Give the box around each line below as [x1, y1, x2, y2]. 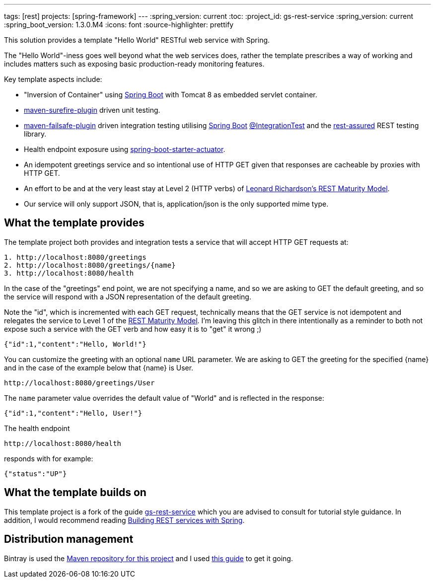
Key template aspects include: [4, 75, 102, 83]
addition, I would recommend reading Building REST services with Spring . [4, 515, 245, 524]
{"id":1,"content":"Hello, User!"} [4, 409, 143, 417]
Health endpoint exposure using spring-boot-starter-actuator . [24, 145, 225, 153]
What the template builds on [4, 486, 146, 499]
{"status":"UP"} [4, 469, 67, 478]
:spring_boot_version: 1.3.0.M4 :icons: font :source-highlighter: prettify [4, 20, 234, 29]
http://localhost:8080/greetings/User [4, 378, 155, 387]
